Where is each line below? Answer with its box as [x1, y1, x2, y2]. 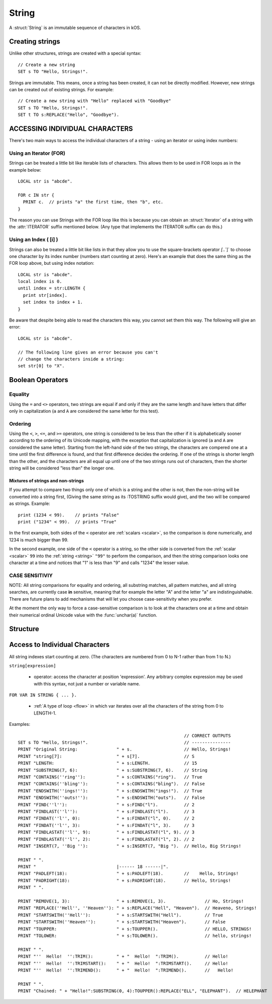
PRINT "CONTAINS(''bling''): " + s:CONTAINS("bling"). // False [18, 781, 205, 787]
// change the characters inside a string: [18, 356, 125, 362]
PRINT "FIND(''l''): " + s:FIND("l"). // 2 [18, 802, 195, 807]
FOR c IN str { [18, 192, 55, 198]
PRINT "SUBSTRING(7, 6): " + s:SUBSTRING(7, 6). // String [18, 767, 208, 773]
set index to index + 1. [23, 299, 83, 305]
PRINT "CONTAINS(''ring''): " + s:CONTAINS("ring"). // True [18, 774, 203, 780]
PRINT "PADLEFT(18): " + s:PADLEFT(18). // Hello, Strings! [18, 871, 239, 876]
